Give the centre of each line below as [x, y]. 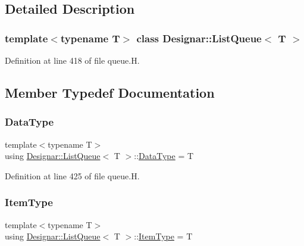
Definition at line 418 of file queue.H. [72, 60]
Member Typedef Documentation [110, 92]
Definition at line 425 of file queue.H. [72, 175]
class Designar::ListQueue [199, 38]
